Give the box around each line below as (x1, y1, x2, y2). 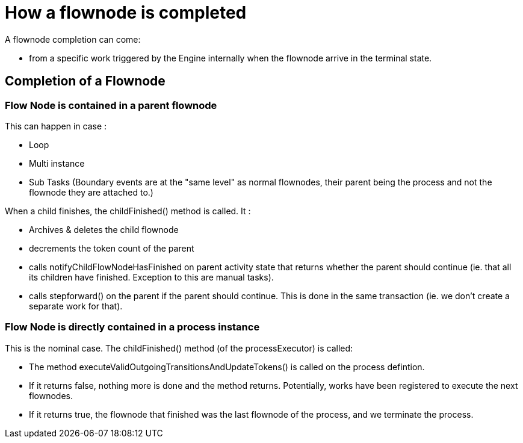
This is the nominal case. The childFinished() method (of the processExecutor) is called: (5, 342, 353, 353)
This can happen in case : (5, 120, 107, 131)
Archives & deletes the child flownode (29, 224, 179, 235)
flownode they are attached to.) (29, 187, 153, 197)
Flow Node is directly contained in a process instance (5, 321, 260, 333)
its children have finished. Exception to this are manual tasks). (29, 271, 274, 282)
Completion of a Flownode (5, 73, 166, 89)
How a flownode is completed (5, 2, 247, 23)
